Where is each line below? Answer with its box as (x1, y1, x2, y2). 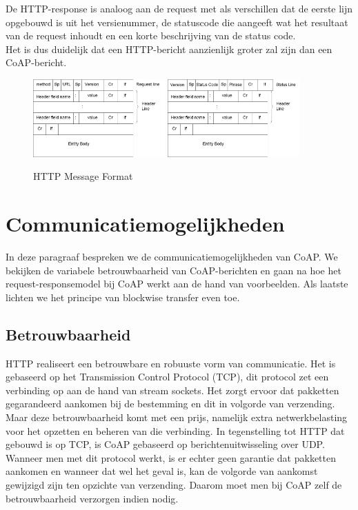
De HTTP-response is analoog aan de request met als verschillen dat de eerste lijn (6, 1, 353, 15)
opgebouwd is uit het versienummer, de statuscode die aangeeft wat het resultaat (6, 14, 348, 29)
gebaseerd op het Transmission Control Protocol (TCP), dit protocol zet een (6, 369, 329, 384)
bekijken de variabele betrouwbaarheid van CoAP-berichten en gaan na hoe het (6, 263, 341, 277)
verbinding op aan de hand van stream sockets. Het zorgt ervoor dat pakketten (6, 382, 339, 397)
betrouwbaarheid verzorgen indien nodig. (6, 491, 179, 505)
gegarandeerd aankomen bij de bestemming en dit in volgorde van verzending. (6, 396, 335, 411)
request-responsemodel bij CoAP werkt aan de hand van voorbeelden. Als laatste (6, 276, 348, 291)
